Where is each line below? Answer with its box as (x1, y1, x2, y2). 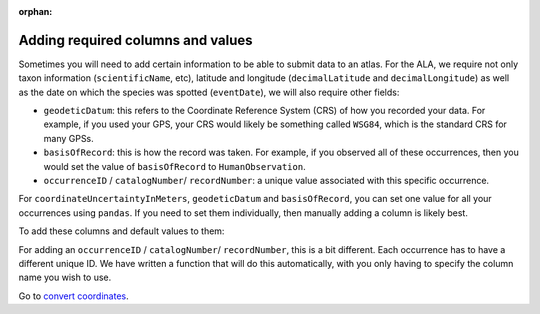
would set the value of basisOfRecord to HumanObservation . (43, 160, 306, 172)
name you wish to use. (18, 271, 112, 284)
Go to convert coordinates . (18, 290, 129, 302)
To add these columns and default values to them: (18, 225, 225, 237)
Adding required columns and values (18, 31, 254, 49)
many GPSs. (43, 132, 94, 144)
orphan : (18, 6, 53, 17)
